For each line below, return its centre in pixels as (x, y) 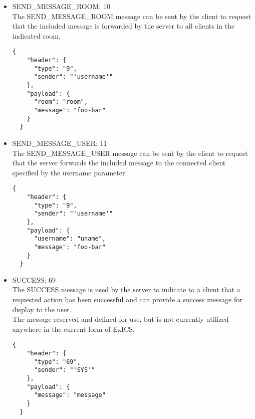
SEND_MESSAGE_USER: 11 (60, 143)
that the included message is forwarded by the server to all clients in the (123, 26)
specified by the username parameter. (70, 172)
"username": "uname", (70, 239)
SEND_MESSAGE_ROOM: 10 (61, 6)
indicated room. (36, 35)
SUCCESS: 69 (34, 279)
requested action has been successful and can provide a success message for (127, 299)
